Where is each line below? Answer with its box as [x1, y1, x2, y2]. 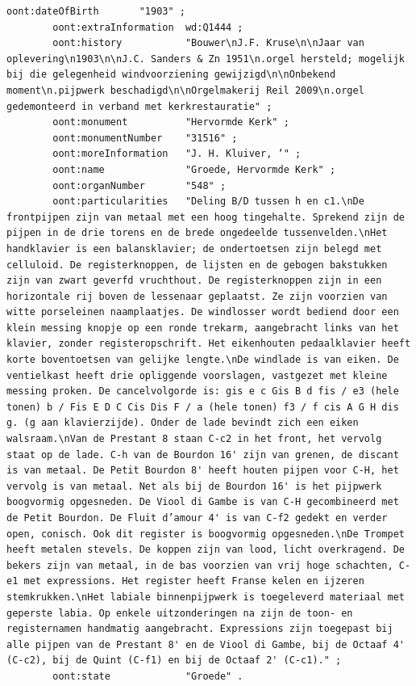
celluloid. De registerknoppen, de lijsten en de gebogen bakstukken [6, 259, 388, 271]
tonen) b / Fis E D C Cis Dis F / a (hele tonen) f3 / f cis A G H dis [6, 401, 399, 413]
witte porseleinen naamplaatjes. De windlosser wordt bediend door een [6, 306, 399, 318]
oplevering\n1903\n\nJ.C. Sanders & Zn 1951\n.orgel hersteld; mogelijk [6, 53, 405, 65]
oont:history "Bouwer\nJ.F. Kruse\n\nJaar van [52, 37, 364, 49]
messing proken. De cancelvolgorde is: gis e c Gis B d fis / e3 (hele [6, 385, 399, 398]
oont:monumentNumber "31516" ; [52, 132, 238, 144]
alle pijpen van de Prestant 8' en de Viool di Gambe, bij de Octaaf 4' [6, 638, 405, 650]
